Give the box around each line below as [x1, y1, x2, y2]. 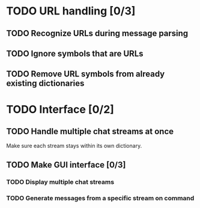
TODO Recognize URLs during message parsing [6, 28, 189, 38]
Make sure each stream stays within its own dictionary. [6, 142, 142, 150]
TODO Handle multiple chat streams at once [6, 126, 174, 136]
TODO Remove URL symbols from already [6, 69, 165, 79]
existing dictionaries [6, 78, 85, 88]
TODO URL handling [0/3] [6, 4, 136, 18]
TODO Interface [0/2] [6, 102, 114, 116]
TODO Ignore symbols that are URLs [6, 48, 144, 58]
